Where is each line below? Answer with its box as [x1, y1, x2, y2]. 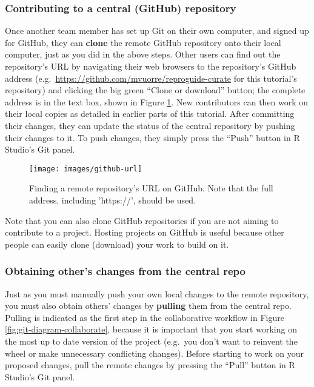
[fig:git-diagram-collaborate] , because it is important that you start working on [5, 323, 297, 336]
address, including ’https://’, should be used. [29, 194, 196, 206]
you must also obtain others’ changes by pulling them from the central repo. [5, 299, 292, 312]
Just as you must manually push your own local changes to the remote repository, [5, 287, 309, 300]
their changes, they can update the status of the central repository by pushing [5, 119, 295, 131]
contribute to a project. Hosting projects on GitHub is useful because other [5, 226, 284, 239]
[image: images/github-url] [29, 164, 142, 173]
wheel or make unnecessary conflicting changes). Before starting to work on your [5, 346, 304, 359]
